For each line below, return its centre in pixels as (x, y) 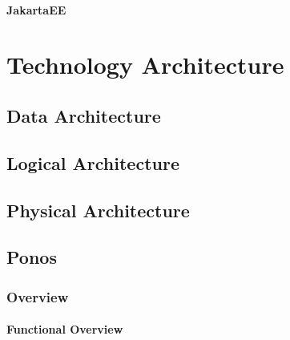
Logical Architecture (93, 162)
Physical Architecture (98, 210)
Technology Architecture (145, 65)
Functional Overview (65, 329)
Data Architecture (84, 115)
